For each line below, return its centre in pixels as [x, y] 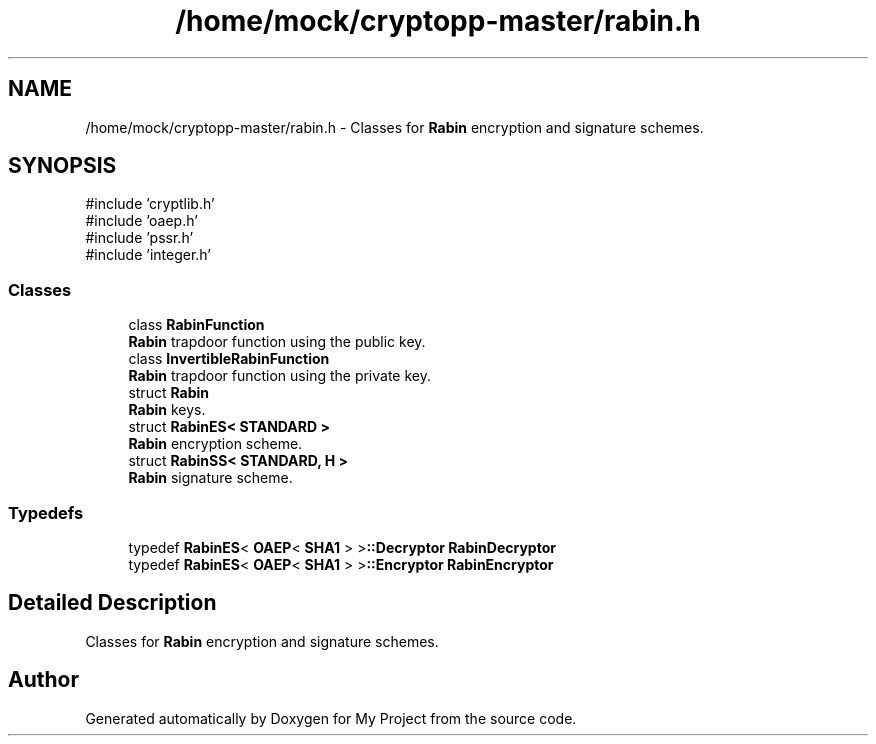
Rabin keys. [167, 410]
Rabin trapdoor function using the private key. [280, 376]
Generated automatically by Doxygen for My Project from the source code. [331, 718]
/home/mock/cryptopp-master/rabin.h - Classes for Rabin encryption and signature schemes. [394, 127]
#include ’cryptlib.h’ [150, 204]
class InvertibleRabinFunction [229, 359]
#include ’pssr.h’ [139, 238]
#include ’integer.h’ [148, 255]
